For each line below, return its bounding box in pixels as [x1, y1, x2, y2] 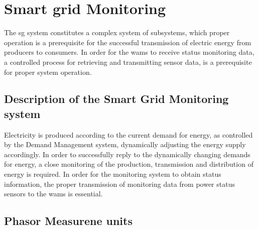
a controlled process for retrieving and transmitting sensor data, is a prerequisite [4, 56, 252, 67]
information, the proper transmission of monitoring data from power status [4, 178, 235, 189]
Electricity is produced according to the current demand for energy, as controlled [4, 129, 253, 140]
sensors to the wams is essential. [4, 188, 103, 199]
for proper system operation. [4, 66, 92, 77]
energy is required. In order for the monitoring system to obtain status [4, 169, 221, 179]
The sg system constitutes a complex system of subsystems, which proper [4, 27, 230, 38]
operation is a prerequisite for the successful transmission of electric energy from [4, 37, 251, 47]
